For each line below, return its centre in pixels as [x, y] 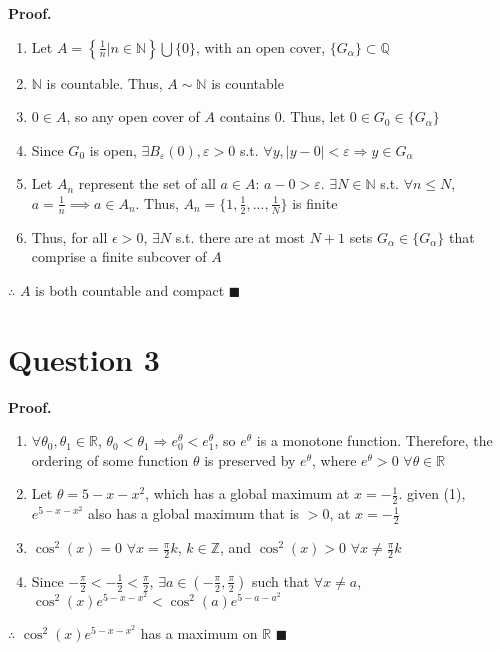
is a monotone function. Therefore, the [374, 440]
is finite [315, 202]
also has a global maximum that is [194, 513]
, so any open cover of [133, 116]
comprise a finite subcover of [119, 256]
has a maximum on [199, 632]
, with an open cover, [261, 46]
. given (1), [432, 493]
